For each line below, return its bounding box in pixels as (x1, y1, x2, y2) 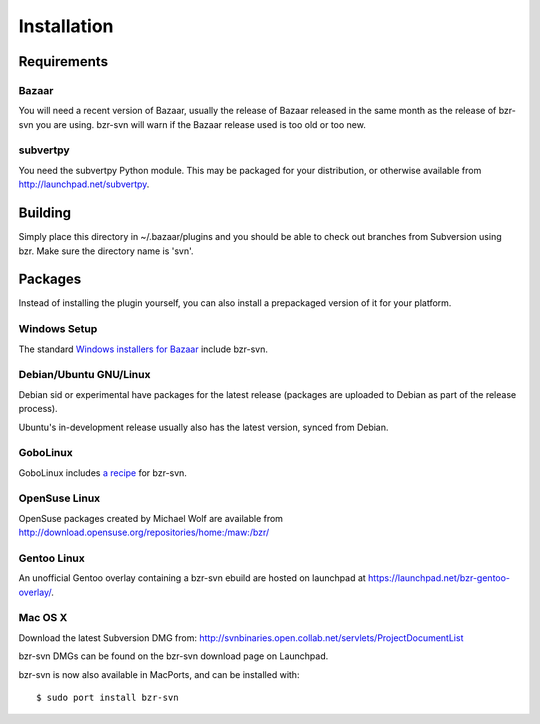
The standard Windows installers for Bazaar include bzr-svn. (18, 343, 269, 355)
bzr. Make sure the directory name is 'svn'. (18, 245, 194, 257)
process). (18, 403, 59, 415)
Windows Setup (18, 322, 98, 336)
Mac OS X (18, 611, 68, 625)
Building (18, 205, 72, 222)
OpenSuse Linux (18, 491, 101, 505)
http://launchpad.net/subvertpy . (18, 178, 150, 190)
